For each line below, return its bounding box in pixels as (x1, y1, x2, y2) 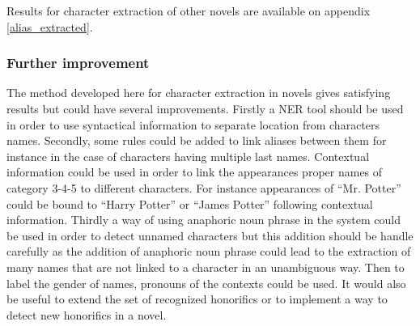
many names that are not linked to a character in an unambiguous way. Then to (6, 258, 405, 275)
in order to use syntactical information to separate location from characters (6, 116, 380, 133)
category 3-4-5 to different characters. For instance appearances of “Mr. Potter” (6, 179, 401, 196)
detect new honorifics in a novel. (6, 306, 167, 323)
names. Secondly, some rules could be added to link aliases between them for (6, 132, 387, 149)
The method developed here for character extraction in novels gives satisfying (6, 84, 391, 101)
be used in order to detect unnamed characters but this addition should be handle (6, 227, 414, 243)
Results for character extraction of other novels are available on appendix (6, 2, 371, 19)
